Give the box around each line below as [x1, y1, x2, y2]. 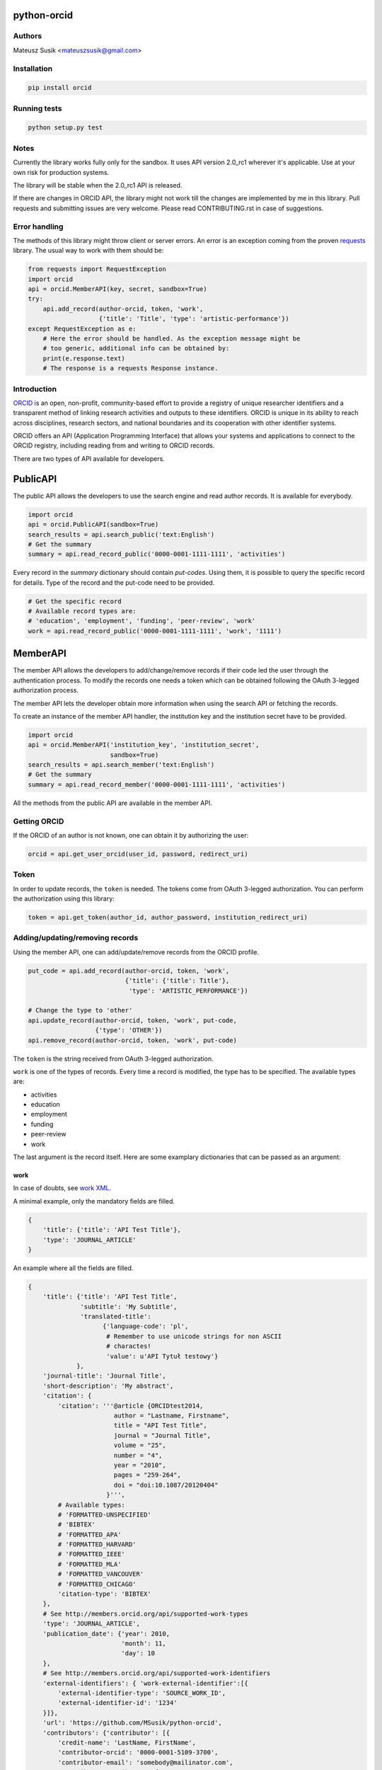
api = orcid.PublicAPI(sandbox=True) [28, 520, 159, 529]
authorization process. [13, 686, 79, 695]
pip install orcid [28, 84, 92, 92]
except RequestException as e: [28, 324, 137, 333]
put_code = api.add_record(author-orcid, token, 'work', [28, 966, 230, 975]
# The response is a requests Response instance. [42, 365, 219, 372]
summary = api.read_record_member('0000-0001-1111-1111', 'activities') [28, 780, 286, 789]
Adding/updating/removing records [13, 933, 139, 943]
